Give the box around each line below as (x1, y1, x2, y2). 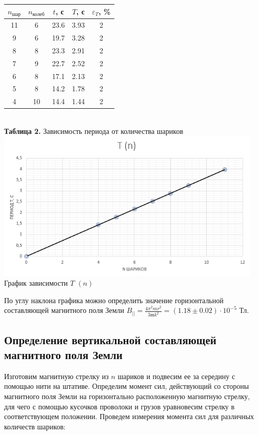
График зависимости (4, 278, 68, 288)
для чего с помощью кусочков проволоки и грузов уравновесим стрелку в (4, 401, 235, 411)
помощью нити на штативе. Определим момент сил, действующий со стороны (4, 381, 249, 391)
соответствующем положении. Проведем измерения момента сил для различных (4, 411, 254, 422)
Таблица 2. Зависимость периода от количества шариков (4, 125, 183, 136)
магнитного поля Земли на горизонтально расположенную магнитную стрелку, (4, 391, 250, 402)
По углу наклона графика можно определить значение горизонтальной (4, 294, 224, 305)
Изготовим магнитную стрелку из (4, 370, 109, 381)
